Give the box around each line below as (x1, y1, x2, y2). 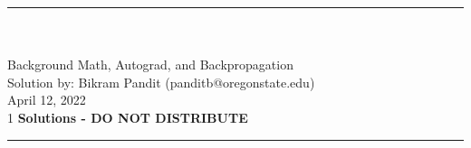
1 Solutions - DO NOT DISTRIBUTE (7, 107, 248, 126)
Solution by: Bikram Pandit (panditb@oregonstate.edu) (7, 72, 315, 91)
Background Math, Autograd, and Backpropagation (7, 55, 293, 74)
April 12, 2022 (7, 90, 86, 109)
